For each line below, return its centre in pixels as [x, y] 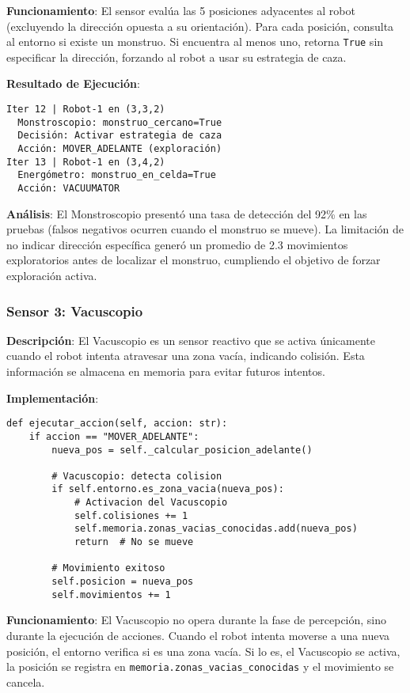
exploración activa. [52, 275]
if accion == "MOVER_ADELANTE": [114, 436]
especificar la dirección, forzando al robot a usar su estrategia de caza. [177, 57]
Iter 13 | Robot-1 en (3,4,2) [86, 162]
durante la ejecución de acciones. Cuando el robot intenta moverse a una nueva [198, 635]
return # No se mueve [134, 542]
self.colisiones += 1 [131, 515]
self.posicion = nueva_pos [123, 582]
